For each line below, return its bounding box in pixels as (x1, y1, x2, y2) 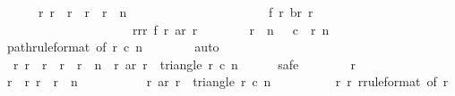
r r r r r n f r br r (38, 3, 313, 20)
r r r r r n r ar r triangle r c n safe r (13, 54, 356, 73)
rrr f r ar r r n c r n (132, 20, 330, 38)
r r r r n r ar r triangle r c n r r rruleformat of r (6, 72, 449, 91)
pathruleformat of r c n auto (6, 37, 219, 56)
